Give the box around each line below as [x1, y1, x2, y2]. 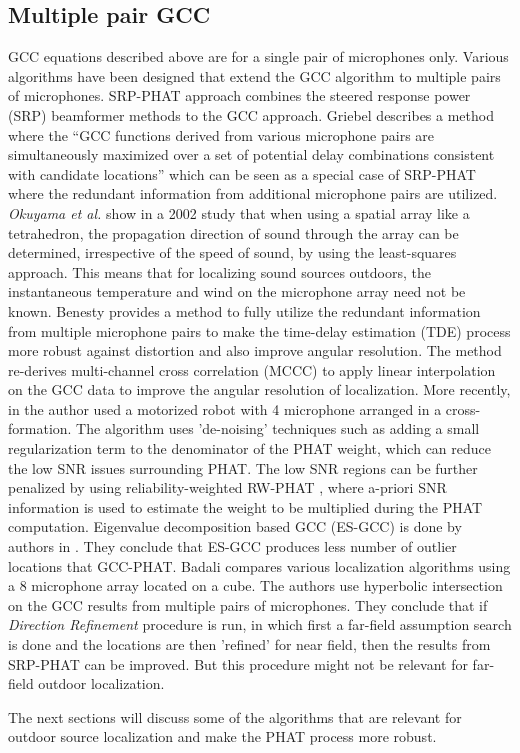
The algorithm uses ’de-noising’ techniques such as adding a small [76, 418, 480, 439]
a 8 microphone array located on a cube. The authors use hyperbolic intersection [8, 575, 503, 596]
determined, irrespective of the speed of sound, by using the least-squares [8, 242, 457, 263]
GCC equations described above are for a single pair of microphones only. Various [8, 46, 509, 67]
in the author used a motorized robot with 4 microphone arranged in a [8, 398, 442, 419]
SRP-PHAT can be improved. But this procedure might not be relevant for [8, 653, 468, 674]
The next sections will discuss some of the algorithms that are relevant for [8, 706, 462, 727]
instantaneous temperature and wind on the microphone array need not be [8, 281, 466, 302]
